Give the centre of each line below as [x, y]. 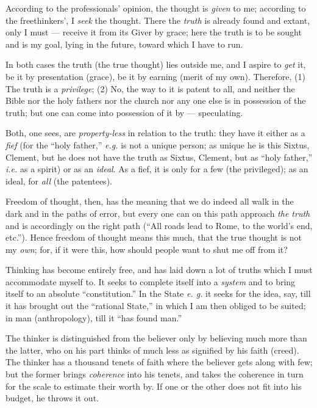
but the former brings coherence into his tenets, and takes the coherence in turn [155, 374]
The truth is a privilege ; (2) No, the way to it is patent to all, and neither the [150, 88]
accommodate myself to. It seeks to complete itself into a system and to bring [151, 281]
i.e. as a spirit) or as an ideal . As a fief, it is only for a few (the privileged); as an [157, 169]
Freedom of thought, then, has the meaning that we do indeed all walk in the [150, 201]
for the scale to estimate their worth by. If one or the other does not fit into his [154, 386]
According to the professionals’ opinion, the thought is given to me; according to [156, 8]
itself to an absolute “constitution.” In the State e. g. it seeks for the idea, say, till [158, 293]
